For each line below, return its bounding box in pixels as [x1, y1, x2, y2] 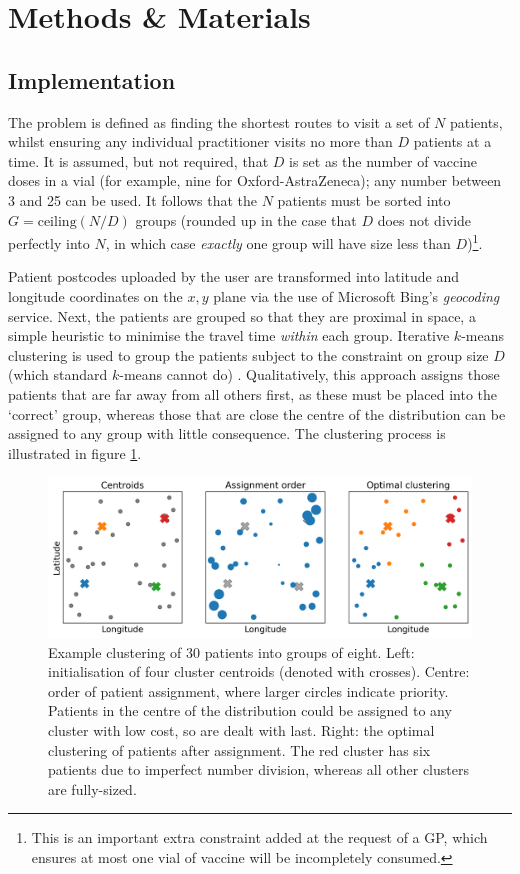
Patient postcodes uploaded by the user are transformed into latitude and [8, 266, 460, 287]
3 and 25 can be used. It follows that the [8, 189, 258, 210]
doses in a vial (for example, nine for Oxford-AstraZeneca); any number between [8, 170, 502, 191]
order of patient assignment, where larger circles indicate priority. [48, 680, 449, 701]
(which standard [8, 364, 108, 385]
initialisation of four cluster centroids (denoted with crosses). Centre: [48, 661, 470, 682]
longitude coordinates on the [8, 285, 183, 306]
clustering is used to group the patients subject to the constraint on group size [8, 344, 489, 365]
